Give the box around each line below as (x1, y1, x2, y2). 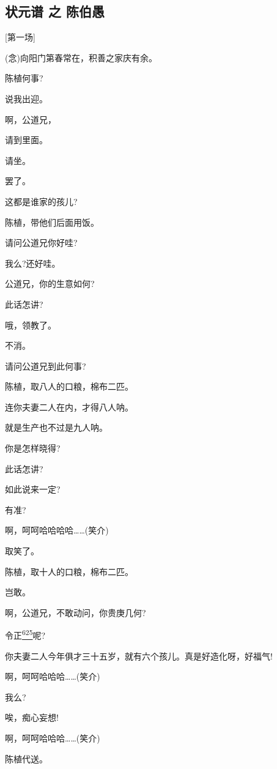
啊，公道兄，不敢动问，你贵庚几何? (5, 606, 146, 619)
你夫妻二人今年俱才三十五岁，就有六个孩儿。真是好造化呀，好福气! (5, 649, 273, 662)
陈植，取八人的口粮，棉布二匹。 (5, 380, 133, 393)
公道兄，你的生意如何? (5, 277, 95, 290)
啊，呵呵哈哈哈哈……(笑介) (5, 524, 109, 537)
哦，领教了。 (5, 318, 56, 331)
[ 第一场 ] (5, 31, 35, 43)
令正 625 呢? (5, 627, 46, 642)
